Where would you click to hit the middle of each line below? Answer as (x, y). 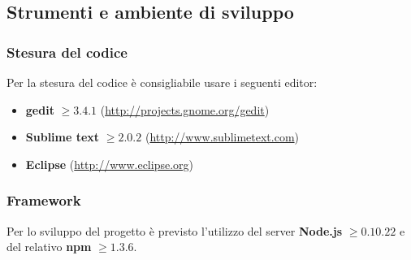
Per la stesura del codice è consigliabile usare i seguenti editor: (162, 82)
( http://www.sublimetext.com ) (222, 137)
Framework (44, 200)
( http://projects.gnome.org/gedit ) (185, 109)
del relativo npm (49, 247)
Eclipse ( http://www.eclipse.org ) (110, 164)
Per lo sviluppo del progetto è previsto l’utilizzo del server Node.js (175, 230)
